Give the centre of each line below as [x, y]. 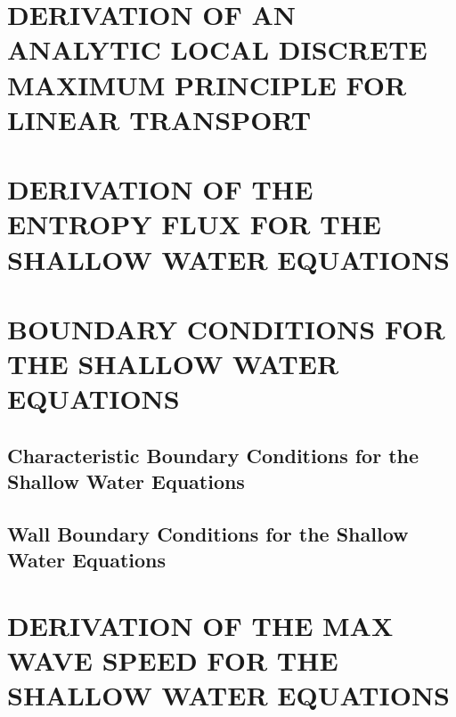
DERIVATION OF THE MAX [200, 625]
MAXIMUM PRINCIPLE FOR [207, 84]
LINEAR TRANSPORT [159, 119]
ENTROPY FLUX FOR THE [195, 224]
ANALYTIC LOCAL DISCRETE [217, 49]
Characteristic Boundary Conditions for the [213, 455]
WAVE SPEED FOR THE [173, 660]
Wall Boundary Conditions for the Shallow [208, 534]
